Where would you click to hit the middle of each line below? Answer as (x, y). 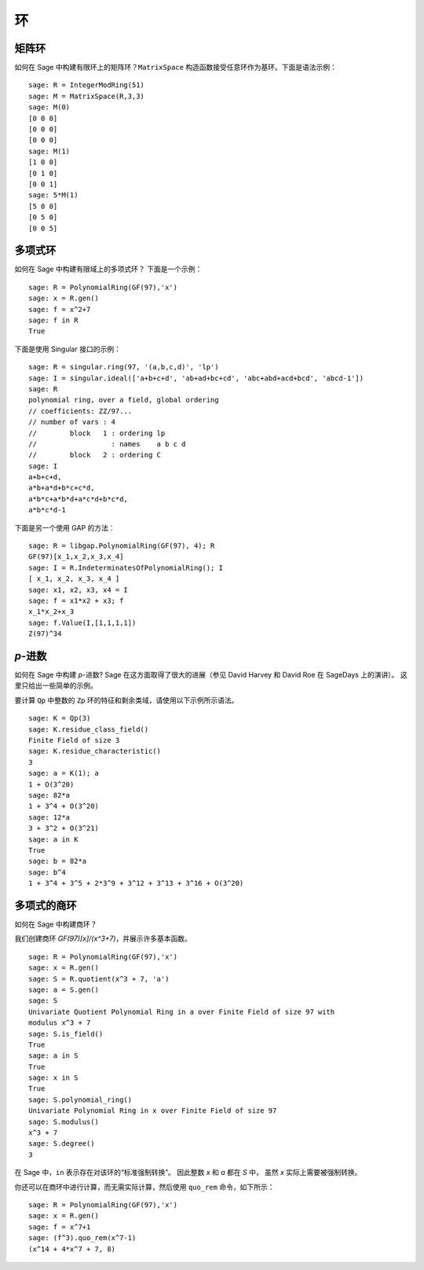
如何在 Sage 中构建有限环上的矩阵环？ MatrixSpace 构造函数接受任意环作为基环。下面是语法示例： (176, 68)
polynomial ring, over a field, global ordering (124, 400)
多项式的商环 (46, 905)
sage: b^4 (47, 872)
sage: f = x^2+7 (60, 309)
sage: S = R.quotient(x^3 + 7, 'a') (99, 979)
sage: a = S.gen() (64, 989)
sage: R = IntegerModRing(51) (87, 85)
